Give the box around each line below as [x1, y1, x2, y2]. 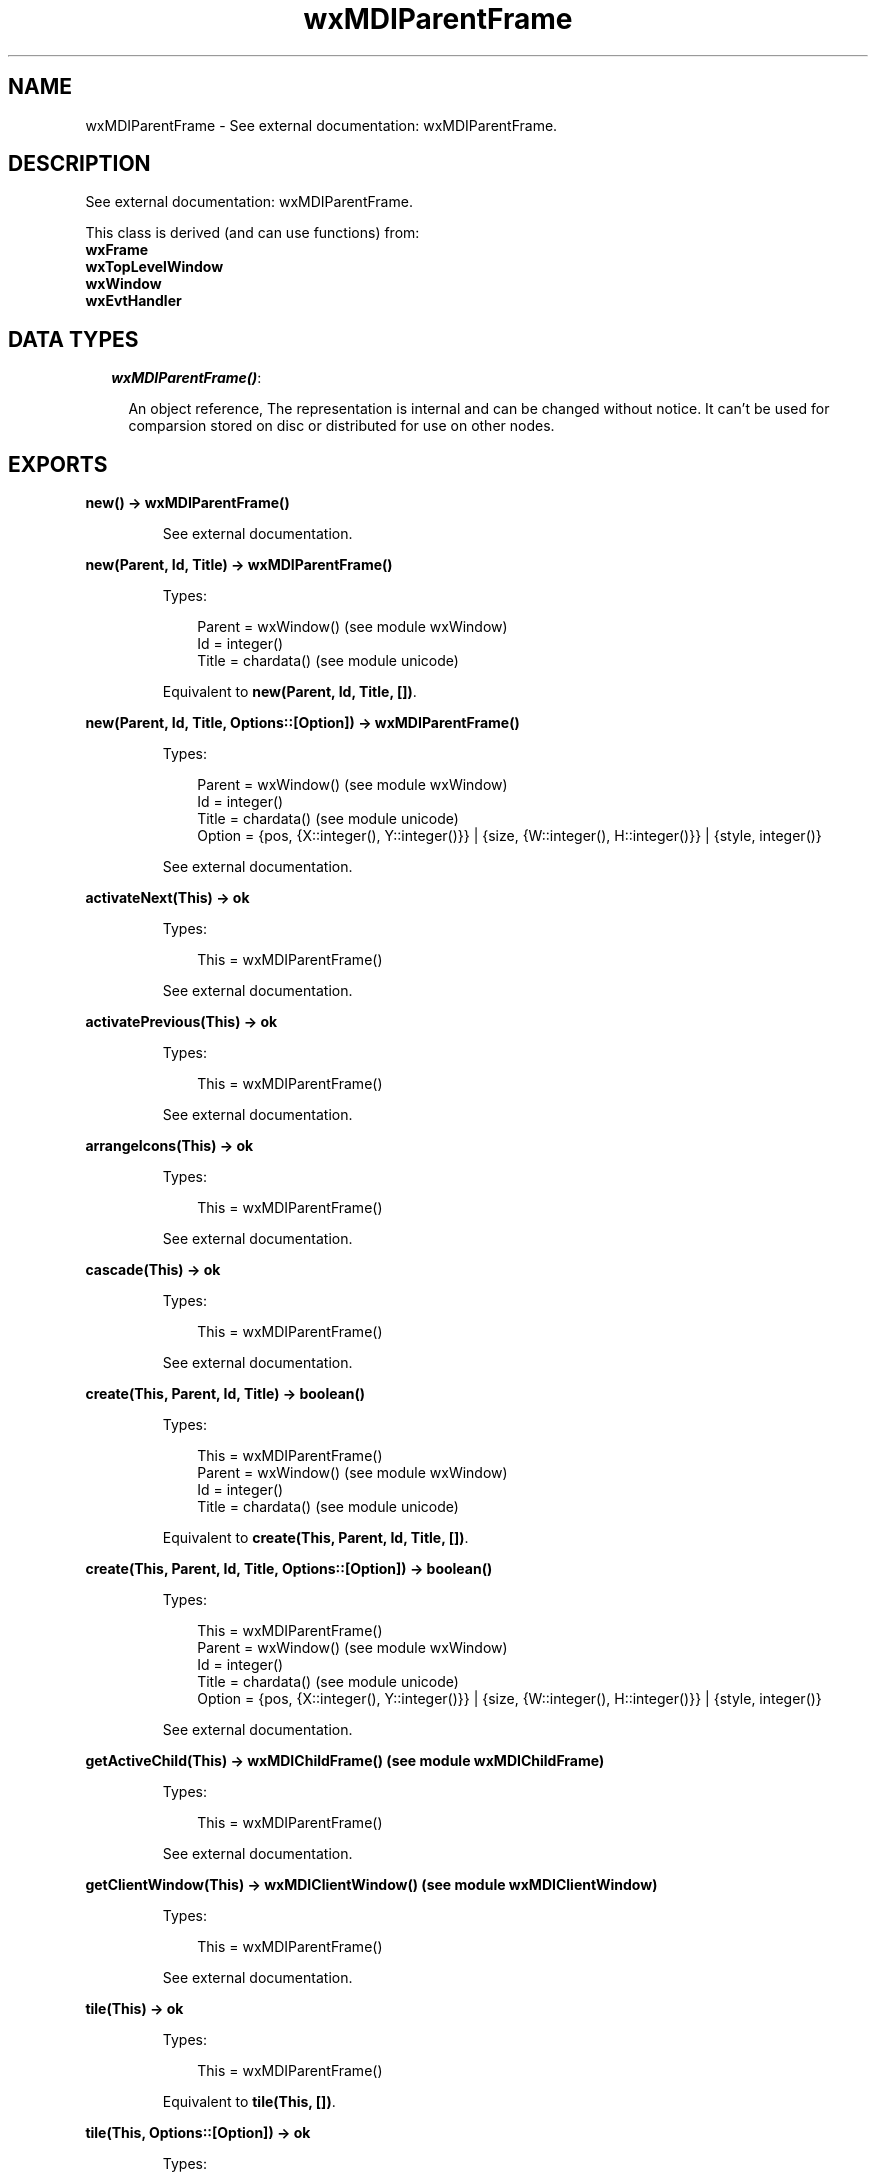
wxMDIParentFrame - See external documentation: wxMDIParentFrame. [85, 116, 558, 134]
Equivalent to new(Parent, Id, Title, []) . [162, 683, 417, 701]
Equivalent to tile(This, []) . [162, 2093, 336, 2111]
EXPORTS [8, 451, 108, 477]
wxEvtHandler [85, 292, 182, 310]
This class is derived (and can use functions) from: [85, 224, 420, 242]
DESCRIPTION [8, 151, 151, 177]
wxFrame [85, 241, 149, 259]
